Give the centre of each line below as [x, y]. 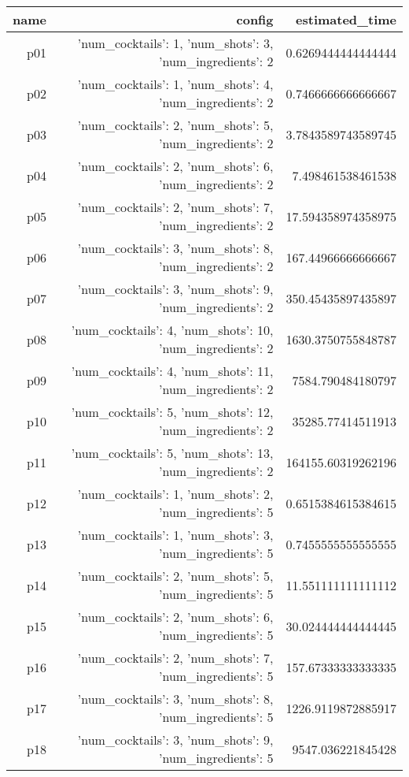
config [255, 19]
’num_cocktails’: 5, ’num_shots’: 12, [172, 412]
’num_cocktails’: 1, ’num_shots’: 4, [175, 84]
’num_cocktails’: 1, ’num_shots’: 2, [175, 494]
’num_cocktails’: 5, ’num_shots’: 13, [172, 453]
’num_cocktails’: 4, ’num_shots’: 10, [172, 330]
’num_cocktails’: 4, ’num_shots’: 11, [172, 371]
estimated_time [346, 19]
